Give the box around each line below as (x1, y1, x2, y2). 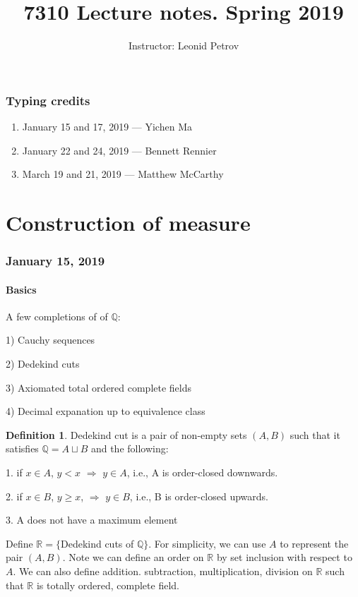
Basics (6, 282, 37, 296)
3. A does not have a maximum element (6, 512, 178, 527)
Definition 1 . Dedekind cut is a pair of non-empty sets (6, 427, 247, 442)
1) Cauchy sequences (6, 332, 95, 347)
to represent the (280, 536, 349, 550)
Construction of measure (6, 207, 251, 236)
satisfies (6, 441, 39, 456)
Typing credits (6, 91, 90, 109)
